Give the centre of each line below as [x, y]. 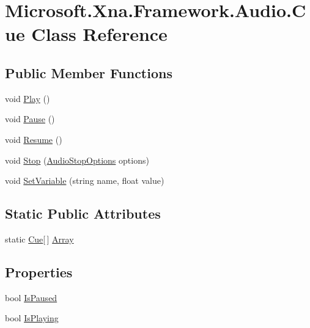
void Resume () [34, 139]
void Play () [28, 98]
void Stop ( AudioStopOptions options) [77, 160]
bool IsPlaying [32, 318]
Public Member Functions [89, 72]
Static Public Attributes [83, 213]
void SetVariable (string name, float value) [85, 180]
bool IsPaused [31, 297]
